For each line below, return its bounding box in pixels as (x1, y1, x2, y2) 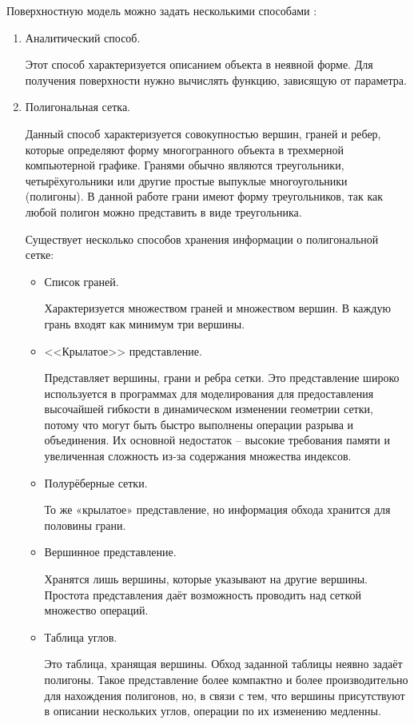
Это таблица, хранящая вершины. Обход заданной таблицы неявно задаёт (44, 655, 403, 672)
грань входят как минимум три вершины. (44, 315, 245, 332)
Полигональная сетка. (25, 98, 131, 115)
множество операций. (44, 602, 149, 619)
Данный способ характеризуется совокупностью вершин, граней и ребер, (25, 125, 381, 141)
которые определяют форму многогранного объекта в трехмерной (25, 141, 344, 157)
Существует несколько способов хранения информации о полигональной (25, 230, 379, 247)
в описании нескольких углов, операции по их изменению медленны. (44, 702, 381, 719)
